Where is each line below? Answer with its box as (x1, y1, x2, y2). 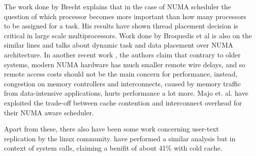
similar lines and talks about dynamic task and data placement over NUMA (4, 40, 233, 50)
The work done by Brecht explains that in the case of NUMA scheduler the (4, 1, 231, 11)
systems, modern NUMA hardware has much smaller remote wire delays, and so (4, 59, 246, 69)
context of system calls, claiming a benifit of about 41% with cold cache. (4, 143, 223, 153)
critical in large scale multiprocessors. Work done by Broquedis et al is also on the (4, 30, 252, 40)
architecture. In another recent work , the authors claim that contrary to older (4, 49, 241, 59)
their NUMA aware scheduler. (4, 107, 94, 117)
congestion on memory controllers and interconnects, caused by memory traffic (4, 78, 241, 88)
